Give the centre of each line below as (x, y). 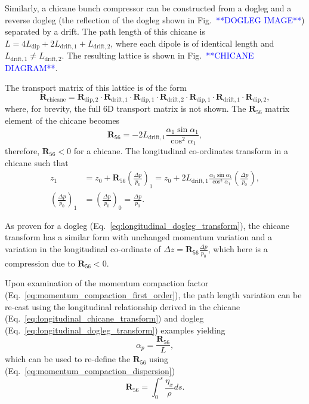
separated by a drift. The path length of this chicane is (105, 31)
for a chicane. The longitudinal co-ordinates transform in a (181, 151)
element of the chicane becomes (62, 120)
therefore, (22, 151)
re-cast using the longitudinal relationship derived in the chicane (123, 306)
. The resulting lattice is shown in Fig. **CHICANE (158, 55)
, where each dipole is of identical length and (192, 43)
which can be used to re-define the (68, 359)
